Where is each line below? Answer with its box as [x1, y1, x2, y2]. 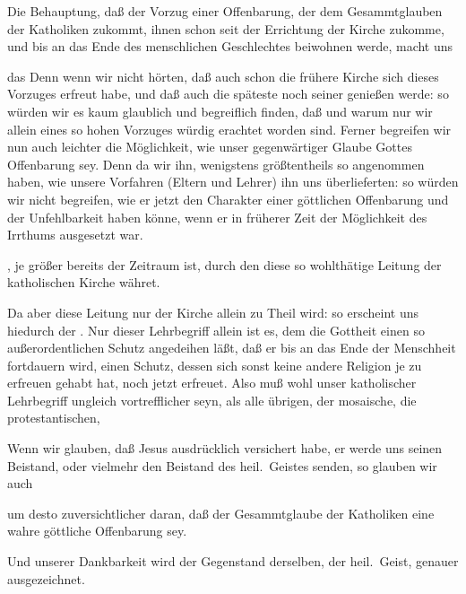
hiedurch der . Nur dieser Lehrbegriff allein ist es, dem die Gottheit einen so [7, 320, 425, 339]
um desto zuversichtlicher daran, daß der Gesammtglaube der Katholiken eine [7, 503, 435, 522]
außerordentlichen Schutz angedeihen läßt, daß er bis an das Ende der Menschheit [7, 338, 456, 357]
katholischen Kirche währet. [7, 273, 160, 292]
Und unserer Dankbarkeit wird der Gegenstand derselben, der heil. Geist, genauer [7, 552, 459, 571]
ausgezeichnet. [7, 569, 85, 588]
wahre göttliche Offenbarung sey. [7, 521, 187, 540]
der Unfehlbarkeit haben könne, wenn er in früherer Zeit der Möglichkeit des [7, 207, 427, 226]
